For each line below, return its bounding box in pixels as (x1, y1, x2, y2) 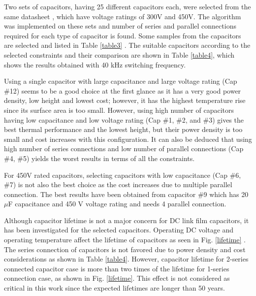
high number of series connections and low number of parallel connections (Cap (4, 143, 244, 154)
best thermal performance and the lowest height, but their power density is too (4, 124, 243, 134)
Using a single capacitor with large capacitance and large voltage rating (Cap (4, 76, 237, 86)
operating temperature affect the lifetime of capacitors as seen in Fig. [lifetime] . (4, 234, 246, 245)
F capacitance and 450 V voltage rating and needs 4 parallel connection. (8, 198, 226, 209)
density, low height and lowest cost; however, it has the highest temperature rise (4, 95, 246, 105)
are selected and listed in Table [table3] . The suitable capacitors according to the (4, 40, 251, 50)
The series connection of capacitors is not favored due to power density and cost (4, 244, 246, 254)
